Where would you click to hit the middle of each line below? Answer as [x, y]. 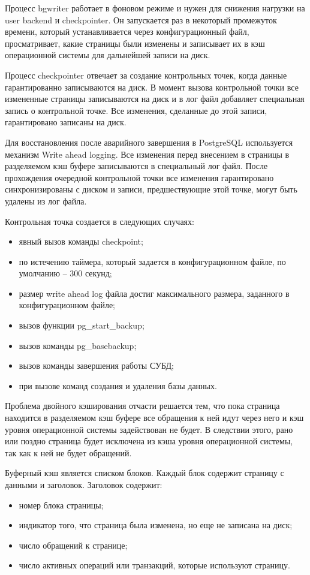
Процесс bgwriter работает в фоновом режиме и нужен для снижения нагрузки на [155, 8]
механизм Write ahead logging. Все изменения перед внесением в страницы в [147, 154]
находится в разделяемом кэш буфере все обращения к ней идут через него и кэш [154, 418]
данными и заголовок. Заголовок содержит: [84, 484]
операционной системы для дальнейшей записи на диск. [108, 55]
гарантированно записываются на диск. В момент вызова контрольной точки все [152, 87]
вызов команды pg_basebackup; [78, 345]
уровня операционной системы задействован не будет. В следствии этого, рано [149, 429]
